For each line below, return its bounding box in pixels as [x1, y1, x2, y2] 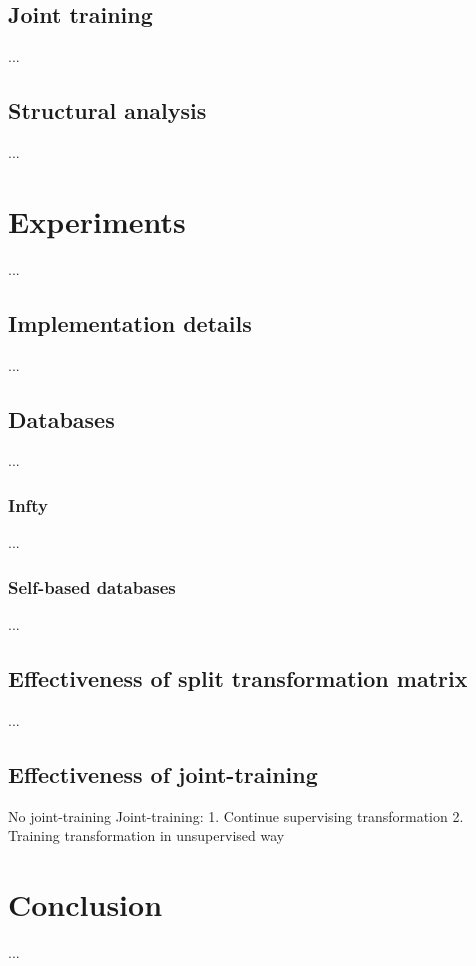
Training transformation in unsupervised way [8, 825, 285, 846]
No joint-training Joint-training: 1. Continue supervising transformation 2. [8, 805, 464, 826]
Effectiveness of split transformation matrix [8, 662, 468, 693]
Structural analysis [8, 95, 207, 126]
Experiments [8, 200, 186, 241]
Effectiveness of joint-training [8, 758, 318, 789]
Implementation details [8, 307, 252, 338]
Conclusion [8, 883, 163, 924]
